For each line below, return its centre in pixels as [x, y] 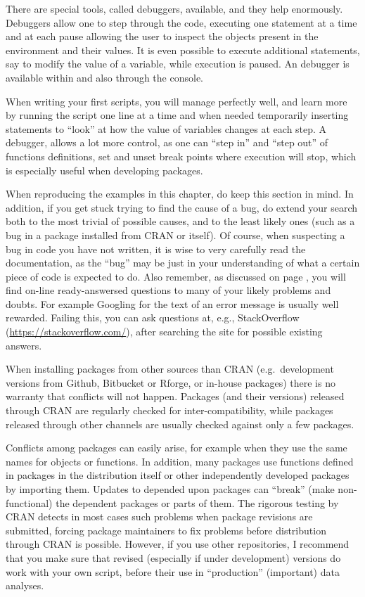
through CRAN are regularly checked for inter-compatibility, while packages [169, 410]
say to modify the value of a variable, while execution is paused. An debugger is [178, 64]
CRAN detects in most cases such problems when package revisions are [159, 516]
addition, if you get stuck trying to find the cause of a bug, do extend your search [182, 207]
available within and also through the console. [104, 77]
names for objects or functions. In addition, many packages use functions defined [180, 461]
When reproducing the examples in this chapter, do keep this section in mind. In [180, 194]
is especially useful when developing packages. [104, 170]
